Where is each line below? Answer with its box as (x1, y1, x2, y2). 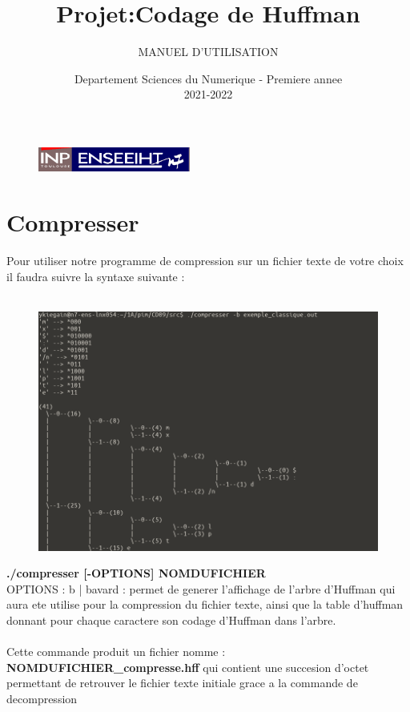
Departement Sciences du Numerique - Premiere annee (74, 70, 343, 86)
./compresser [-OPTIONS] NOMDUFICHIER (6, 565, 266, 581)
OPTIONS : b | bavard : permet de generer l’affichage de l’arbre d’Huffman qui (6, 580, 396, 597)
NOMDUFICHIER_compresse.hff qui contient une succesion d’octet (6, 658, 369, 675)
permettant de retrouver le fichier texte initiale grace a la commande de (6, 674, 358, 691)
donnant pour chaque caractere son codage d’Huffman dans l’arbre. (6, 611, 336, 628)
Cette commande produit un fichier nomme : (6, 643, 226, 660)
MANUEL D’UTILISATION (138, 43, 279, 60)
